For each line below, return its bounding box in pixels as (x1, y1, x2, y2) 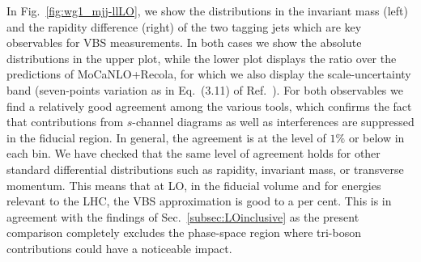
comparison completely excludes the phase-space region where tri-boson (6, 224, 362, 241)
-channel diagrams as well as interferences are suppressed (132, 113, 415, 130)
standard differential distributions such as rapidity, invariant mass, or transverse (6, 160, 404, 177)
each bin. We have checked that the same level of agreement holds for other (6, 145, 381, 162)
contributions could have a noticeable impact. (6, 239, 232, 256)
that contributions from (6, 113, 124, 130)
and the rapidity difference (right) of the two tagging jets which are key (6, 18, 362, 35)
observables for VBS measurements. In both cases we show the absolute (6, 34, 362, 51)
